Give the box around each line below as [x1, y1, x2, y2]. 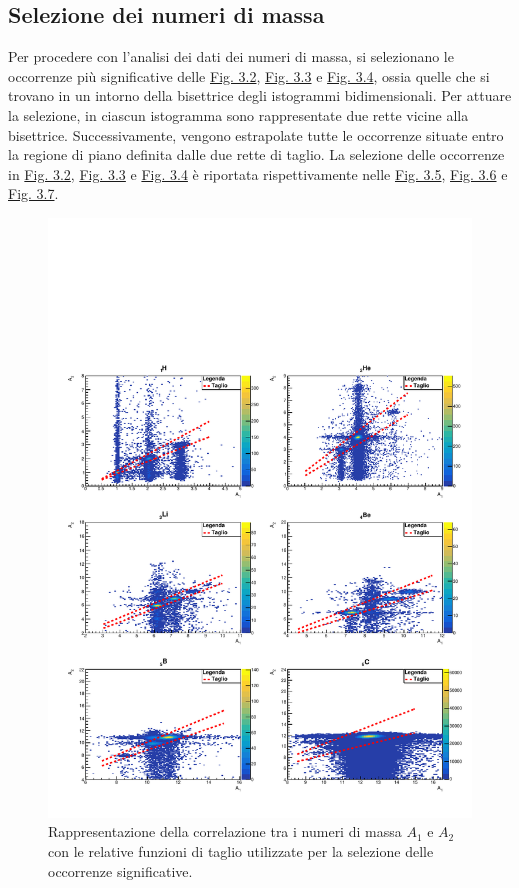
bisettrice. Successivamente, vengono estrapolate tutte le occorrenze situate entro [8, 124, 504, 145]
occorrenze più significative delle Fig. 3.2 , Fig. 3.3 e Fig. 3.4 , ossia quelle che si [8, 65, 490, 86]
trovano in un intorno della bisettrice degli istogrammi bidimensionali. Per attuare [8, 85, 512, 106]
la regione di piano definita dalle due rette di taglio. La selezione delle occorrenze [8, 144, 505, 165]
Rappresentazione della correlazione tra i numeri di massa [48, 821, 402, 842]
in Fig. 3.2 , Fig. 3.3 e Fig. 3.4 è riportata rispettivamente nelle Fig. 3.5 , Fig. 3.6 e [8, 163, 508, 184]
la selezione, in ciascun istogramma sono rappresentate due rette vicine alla [8, 104, 469, 125]
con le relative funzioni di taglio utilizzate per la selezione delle [48, 841, 434, 862]
